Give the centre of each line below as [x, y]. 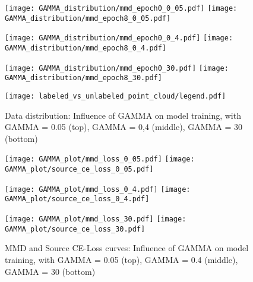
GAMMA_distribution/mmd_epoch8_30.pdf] [83, 78]
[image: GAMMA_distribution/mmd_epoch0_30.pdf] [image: [117, 68]
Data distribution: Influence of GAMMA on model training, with [123, 115]
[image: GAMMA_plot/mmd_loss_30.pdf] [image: [96, 219]
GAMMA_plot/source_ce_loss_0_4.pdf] [77, 199]
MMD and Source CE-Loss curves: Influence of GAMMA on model [127, 248]
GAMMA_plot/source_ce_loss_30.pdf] [75, 229]
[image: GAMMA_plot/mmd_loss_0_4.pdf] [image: [98, 189]
